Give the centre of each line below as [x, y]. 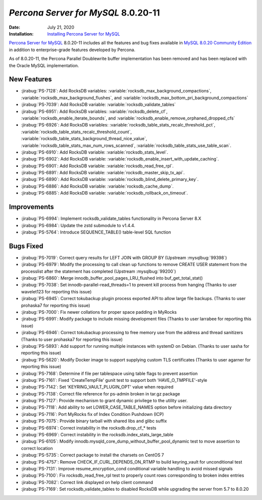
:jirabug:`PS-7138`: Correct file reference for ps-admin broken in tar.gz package [101, 393]
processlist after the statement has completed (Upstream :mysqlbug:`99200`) [99, 271]
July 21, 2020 [61, 27]
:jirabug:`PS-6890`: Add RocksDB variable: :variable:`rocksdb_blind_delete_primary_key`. [110, 179]
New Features [30, 80]
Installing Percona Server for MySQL [84, 34]
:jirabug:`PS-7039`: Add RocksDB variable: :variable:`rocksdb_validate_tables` [98, 105]
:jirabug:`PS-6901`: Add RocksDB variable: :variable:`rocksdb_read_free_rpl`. [98, 166]
